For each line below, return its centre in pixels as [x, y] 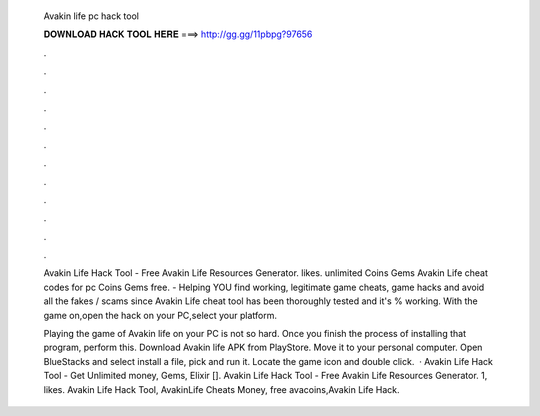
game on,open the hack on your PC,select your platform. [160, 315]
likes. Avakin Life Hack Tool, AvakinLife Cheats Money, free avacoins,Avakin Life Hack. [221, 389]
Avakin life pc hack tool [91, 16]
